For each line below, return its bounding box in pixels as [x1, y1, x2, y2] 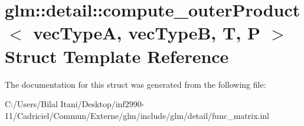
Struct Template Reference [5, 44, 229, 68]
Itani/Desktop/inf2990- [60, 98, 145, 110]
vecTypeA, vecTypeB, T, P [33, 21, 261, 45]
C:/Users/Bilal [5, 98, 58, 110]
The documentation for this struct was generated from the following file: [5, 78, 266, 90]
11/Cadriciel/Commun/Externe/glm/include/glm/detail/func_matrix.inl [5, 109, 269, 121]
